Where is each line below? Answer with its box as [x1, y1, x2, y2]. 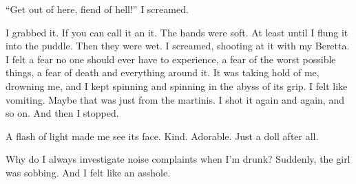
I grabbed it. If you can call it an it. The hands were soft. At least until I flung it [6, 25, 348, 39]
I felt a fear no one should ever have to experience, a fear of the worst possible [6, 51, 336, 66]
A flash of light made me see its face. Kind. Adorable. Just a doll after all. [6, 128, 319, 143]
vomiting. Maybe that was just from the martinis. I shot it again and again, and [6, 92, 344, 106]
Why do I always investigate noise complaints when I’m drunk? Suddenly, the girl [6, 152, 350, 166]
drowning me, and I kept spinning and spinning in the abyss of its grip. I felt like [6, 78, 348, 93]
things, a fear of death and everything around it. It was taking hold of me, [6, 65, 320, 80]
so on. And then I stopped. [6, 106, 119, 120]
